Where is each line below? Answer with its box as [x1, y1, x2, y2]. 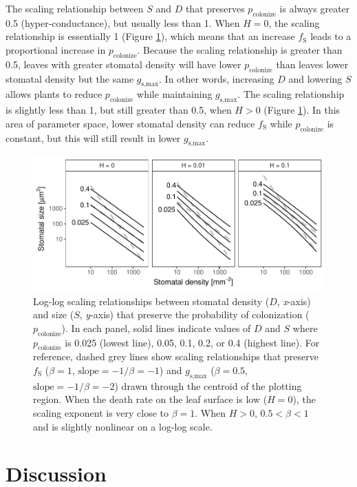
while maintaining [137, 87, 213, 101]
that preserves [185, 1, 245, 15]
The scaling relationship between [6, 1, 144, 15]
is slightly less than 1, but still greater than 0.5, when [6, 103, 232, 117]
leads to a [310, 29, 351, 43]
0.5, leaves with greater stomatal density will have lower [6, 56, 241, 71]
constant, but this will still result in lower [6, 130, 181, 145]
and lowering [288, 71, 343, 85]
